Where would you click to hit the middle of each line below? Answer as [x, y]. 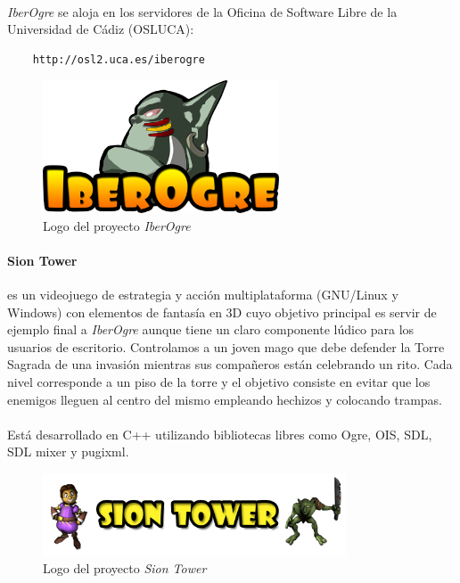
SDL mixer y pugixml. [68, 452]
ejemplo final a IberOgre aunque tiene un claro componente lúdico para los [211, 329]
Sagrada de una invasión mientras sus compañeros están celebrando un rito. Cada [230, 364]
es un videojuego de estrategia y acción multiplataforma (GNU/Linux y [203, 295]
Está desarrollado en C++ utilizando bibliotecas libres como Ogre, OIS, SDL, [220, 434]
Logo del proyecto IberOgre [117, 225]
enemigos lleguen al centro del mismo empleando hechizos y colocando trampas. [225, 399]
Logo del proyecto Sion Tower [125, 568]
